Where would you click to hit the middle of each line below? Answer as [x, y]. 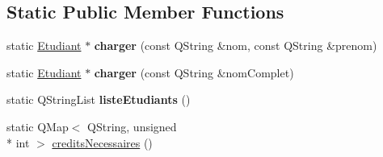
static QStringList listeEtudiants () [99, 99]
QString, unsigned [132, 126]
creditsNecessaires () [102, 142]
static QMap [38, 126]
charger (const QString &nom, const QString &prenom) [236, 45]
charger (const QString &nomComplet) [194, 72]
